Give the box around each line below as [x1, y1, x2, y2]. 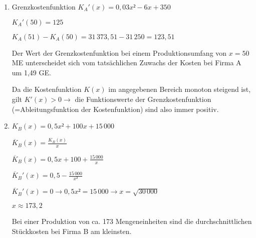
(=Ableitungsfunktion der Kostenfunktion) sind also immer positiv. [12, 103, 219, 114]
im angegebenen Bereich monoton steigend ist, [108, 84, 251, 94]
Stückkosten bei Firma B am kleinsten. [12, 225, 132, 236]
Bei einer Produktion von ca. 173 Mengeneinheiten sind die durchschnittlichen [12, 216, 252, 226]
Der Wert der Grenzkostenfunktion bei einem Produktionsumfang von [12, 47, 227, 58]
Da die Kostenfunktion [12, 84, 82, 94]
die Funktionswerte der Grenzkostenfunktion [75, 93, 211, 104]
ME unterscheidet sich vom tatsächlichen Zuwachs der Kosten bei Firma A [12, 57, 241, 68]
